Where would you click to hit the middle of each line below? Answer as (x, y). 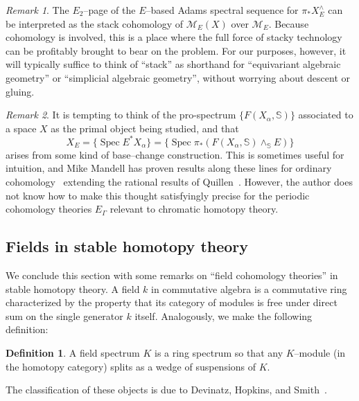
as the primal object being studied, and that (145, 128)
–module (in (320, 352)
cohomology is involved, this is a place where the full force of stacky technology (174, 37)
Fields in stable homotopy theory (127, 246)
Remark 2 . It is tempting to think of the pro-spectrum (121, 115)
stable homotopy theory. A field (73, 288)
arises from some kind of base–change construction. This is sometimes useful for (175, 154)
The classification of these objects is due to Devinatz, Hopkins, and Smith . (166, 390)
